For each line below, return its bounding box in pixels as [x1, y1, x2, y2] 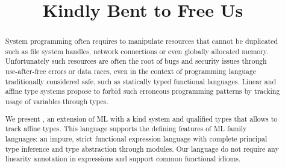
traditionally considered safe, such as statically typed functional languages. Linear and [5, 76, 277, 86]
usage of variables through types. [5, 96, 108, 107]
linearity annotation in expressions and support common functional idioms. [5, 154, 241, 164]
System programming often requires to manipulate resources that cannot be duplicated [5, 36, 278, 46]
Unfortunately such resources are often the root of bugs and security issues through [5, 56, 267, 66]
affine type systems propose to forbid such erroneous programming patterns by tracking [5, 86, 280, 96]
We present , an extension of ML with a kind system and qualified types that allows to [5, 113, 278, 123]
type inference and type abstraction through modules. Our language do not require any [5, 143, 279, 154]
